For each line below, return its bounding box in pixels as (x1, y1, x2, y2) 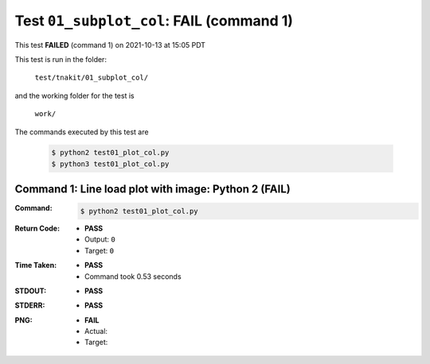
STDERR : (14, 300, 45, 310)
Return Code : (14, 223, 60, 233)
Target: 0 (84, 246, 115, 255)
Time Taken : (14, 261, 57, 270)
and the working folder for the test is (14, 91, 135, 100)
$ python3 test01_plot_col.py (51, 159, 170, 168)
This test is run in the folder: (14, 54, 107, 64)
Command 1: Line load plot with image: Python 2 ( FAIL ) (14, 183, 291, 196)
